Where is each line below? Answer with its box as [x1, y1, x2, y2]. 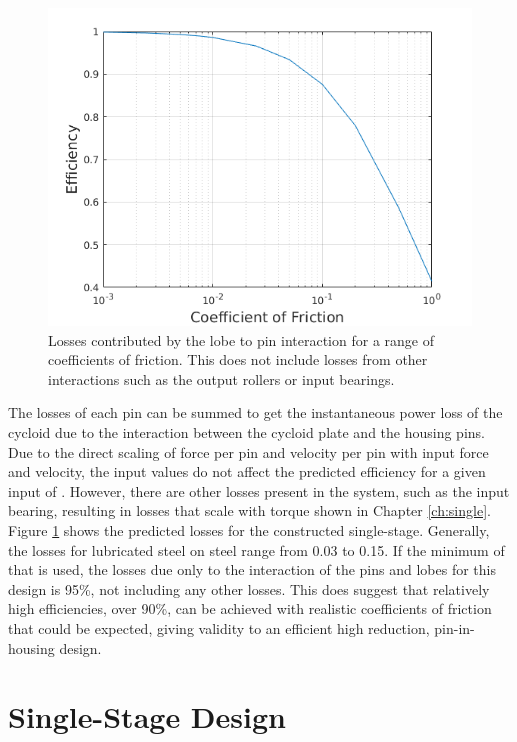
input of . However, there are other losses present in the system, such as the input [8, 480, 510, 501]
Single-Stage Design [8, 696, 286, 737]
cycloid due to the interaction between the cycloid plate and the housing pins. [8, 421, 485, 442]
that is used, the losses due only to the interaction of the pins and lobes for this [8, 559, 496, 580]
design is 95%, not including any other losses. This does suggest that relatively [8, 578, 490, 599]
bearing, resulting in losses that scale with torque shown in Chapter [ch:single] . [8, 500, 491, 521]
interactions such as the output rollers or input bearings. [48, 368, 395, 389]
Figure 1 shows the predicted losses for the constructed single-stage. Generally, [8, 519, 490, 540]
